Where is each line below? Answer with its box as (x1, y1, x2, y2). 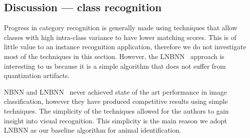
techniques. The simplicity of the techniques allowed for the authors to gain (4, 105, 229, 116)
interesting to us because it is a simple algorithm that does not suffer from (4, 60, 226, 71)
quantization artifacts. (4, 70, 70, 80)
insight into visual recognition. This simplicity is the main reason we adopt (4, 115, 227, 125)
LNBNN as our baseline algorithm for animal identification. (4, 125, 181, 135)
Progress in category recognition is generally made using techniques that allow (4, 22, 237, 33)
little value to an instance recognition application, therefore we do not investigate (4, 41, 247, 52)
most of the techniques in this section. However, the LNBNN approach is (4, 51, 225, 61)
